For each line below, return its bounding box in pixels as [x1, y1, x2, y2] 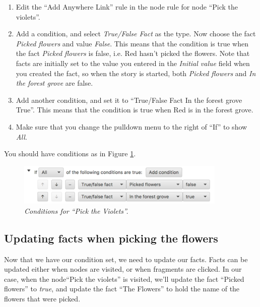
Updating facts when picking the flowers [4, 230, 218, 245]
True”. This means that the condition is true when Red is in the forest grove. [16, 104, 253, 115]
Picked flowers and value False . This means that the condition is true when [16, 38, 248, 48]
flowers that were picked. [4, 293, 81, 304]
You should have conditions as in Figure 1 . [4, 148, 136, 159]
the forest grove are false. [16, 78, 93, 88]
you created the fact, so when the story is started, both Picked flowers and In [16, 68, 256, 78]
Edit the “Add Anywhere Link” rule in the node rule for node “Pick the [16, 2, 238, 12]
